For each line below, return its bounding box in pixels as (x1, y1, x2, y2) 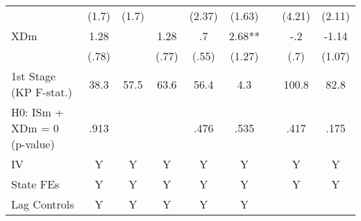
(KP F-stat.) (11, 84, 73, 100)
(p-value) (11, 136, 55, 152)
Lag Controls (11, 196, 74, 212)
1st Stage (11, 68, 56, 84)
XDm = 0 (11, 120, 59, 136)
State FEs (11, 176, 60, 192)
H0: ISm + (11, 104, 64, 120)
